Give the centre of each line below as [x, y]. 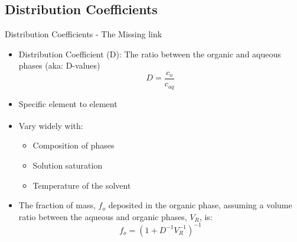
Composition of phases [74, 145]
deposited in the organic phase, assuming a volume [200, 205]
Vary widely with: [51, 125]
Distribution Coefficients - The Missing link [84, 34]
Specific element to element [68, 103]
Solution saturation [68, 165]
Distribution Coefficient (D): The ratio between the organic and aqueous [150, 54]
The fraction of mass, [57, 205]
